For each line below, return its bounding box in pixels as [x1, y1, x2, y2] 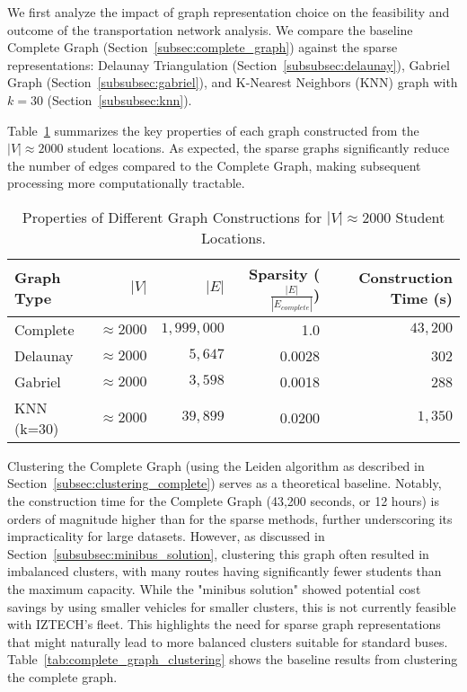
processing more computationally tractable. [7, 173, 245, 192]
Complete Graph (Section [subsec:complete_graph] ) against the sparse [7, 38, 398, 57]
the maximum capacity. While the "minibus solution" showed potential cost [7, 580, 421, 599]
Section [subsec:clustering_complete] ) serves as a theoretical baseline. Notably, [7, 474, 442, 492]
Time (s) [390, 288, 453, 309]
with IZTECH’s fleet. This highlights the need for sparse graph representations [7, 615, 441, 634]
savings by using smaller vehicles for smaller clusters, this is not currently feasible [7, 597, 456, 616]
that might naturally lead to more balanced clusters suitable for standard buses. [7, 632, 448, 651]
